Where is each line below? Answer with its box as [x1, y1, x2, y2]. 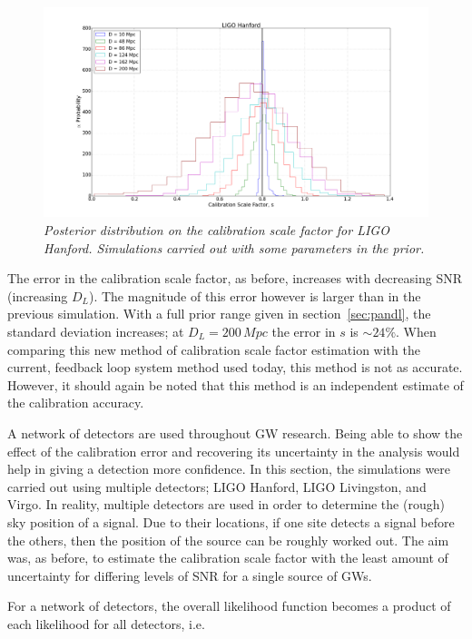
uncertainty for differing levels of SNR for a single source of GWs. [7, 565, 372, 585]
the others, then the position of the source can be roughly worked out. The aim [7, 530, 449, 549]
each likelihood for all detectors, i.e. [7, 614, 205, 633]
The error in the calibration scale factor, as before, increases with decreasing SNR [7, 269, 462, 288]
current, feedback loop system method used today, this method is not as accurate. [7, 358, 463, 377]
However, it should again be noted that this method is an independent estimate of [7, 375, 464, 394]
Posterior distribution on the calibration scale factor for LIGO [44, 221, 389, 240]
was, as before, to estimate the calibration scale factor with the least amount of [7, 548, 448, 567]
